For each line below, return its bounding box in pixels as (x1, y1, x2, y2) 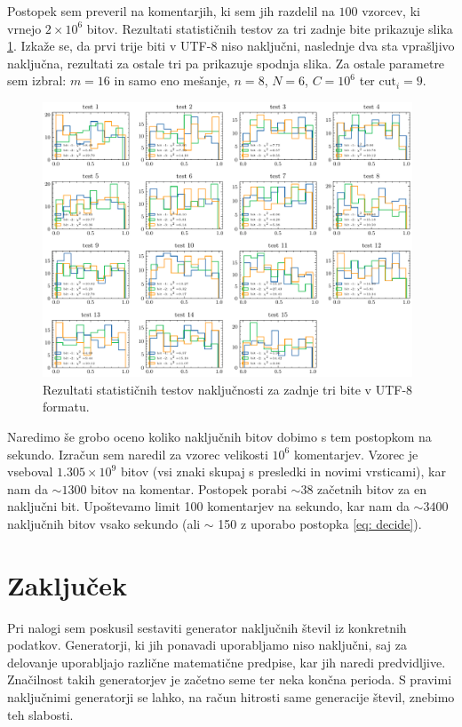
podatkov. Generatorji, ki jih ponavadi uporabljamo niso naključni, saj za (7, 635, 408, 654)
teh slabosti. (7, 705, 74, 723)
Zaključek (7, 566, 128, 603)
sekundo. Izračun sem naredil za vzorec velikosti (7, 444, 268, 463)
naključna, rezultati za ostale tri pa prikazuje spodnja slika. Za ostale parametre (7, 53, 445, 72)
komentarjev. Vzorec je (293, 444, 418, 463)
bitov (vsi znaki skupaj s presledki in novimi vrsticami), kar (120, 462, 446, 481)
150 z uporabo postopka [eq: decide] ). (218, 514, 422, 532)
